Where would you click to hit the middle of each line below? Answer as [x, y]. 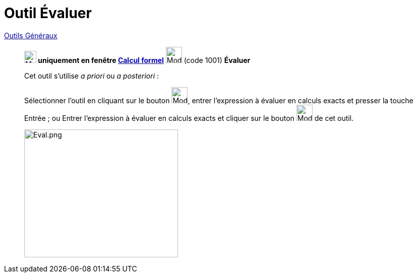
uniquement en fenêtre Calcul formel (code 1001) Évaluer [144, 60]
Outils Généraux [31, 35]
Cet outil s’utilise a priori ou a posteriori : [92, 76]
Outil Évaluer [48, 13]
